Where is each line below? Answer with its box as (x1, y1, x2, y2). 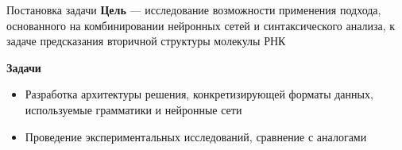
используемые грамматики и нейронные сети (25, 101, 242, 117)
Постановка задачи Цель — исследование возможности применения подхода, (6, 2, 381, 17)
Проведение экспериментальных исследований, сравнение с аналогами (25, 128, 367, 144)
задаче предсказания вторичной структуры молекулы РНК (6, 33, 286, 49)
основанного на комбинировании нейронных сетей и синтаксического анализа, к (6, 17, 396, 33)
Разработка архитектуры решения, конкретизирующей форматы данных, (25, 86, 373, 102)
